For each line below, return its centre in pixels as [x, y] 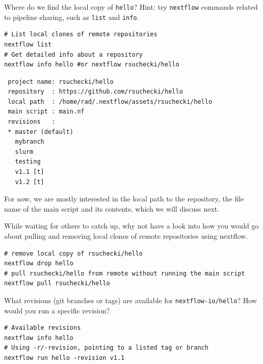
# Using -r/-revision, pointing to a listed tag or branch [106, 348]
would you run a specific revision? [57, 310]
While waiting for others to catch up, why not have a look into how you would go [131, 226]
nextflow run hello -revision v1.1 [64, 358]
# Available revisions [43, 328]
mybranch [30, 142]
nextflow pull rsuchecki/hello [57, 283]
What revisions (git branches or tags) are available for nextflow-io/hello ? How [130, 300]
